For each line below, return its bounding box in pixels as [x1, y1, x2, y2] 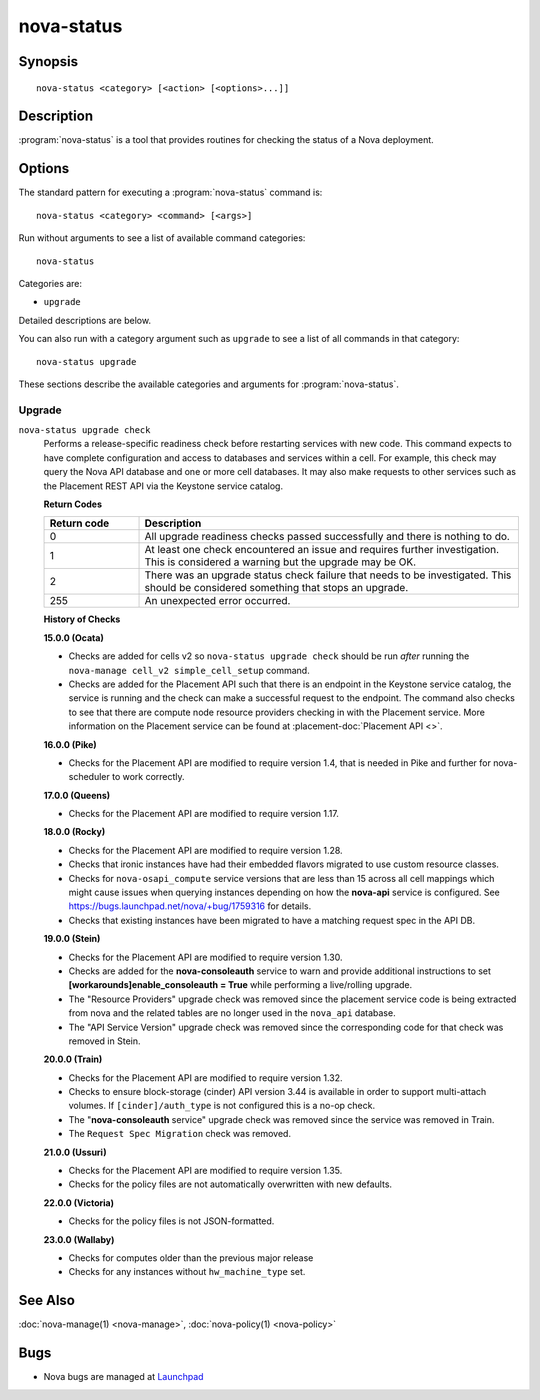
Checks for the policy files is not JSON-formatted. [68, 1215, 275, 1227]
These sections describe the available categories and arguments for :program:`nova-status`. [18, 378, 399, 390]
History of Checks [43, 613, 121, 625]
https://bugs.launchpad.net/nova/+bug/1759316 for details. [68, 900, 312, 912]
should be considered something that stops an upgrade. [144, 581, 409, 595]
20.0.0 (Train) [43, 1053, 103, 1065]
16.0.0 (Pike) [43, 738, 97, 750]
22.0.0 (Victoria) [43, 1196, 115, 1209]
